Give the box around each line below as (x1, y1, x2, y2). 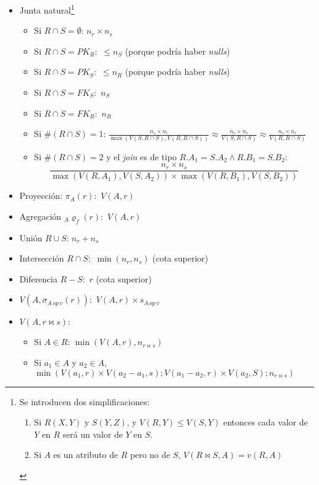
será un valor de (63, 427, 123, 440)
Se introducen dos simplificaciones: (19, 395, 150, 408)
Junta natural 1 (19, 2, 75, 16)
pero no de (130, 448, 171, 461)
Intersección (19, 252, 64, 265)
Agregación (19, 209, 61, 222)
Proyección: (19, 189, 63, 202)
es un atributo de (53, 448, 118, 461)
